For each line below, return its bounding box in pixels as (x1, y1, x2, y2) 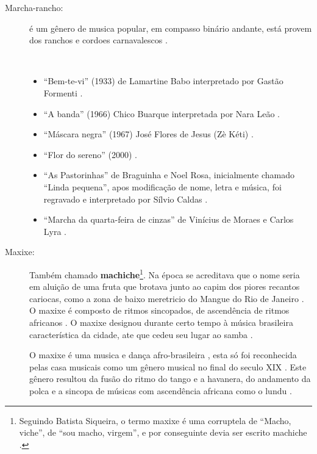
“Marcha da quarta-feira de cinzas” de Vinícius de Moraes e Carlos (43, 213, 294, 226)
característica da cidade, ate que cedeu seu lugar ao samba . (29, 328, 253, 340)
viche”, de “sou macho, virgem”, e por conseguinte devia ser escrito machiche (19, 426, 307, 439)
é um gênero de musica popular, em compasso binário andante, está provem (29, 21, 312, 34)
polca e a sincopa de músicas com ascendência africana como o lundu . (29, 384, 292, 397)
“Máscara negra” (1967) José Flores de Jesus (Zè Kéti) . (43, 128, 254, 140)
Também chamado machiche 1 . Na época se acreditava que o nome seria (29, 266, 300, 281)
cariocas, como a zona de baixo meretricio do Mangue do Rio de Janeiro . (29, 292, 304, 304)
